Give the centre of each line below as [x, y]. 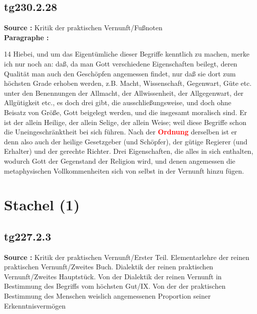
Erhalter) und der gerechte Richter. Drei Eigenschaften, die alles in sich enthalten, [129, 151]
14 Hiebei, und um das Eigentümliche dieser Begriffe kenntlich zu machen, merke [127, 54]
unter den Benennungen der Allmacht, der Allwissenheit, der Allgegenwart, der [124, 93]
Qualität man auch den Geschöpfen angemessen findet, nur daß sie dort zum [120, 73]
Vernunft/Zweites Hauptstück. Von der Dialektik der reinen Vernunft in [113, 276]
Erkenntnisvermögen [35, 305]
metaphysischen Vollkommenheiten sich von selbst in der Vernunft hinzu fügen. [124, 170]
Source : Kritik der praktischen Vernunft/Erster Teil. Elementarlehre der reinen [127, 257]
